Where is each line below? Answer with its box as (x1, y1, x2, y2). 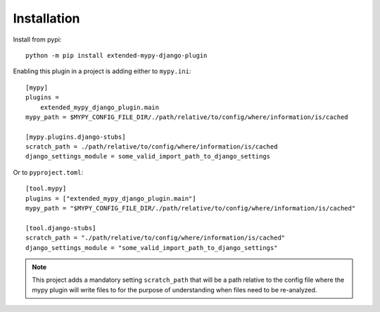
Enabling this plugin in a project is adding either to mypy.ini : (13, 67, 191, 75)
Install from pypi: (13, 35, 62, 44)
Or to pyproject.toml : (13, 168, 84, 176)
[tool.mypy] (25, 185, 67, 193)
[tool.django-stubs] (25, 224, 96, 232)
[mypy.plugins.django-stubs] (25, 132, 126, 141)
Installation (13, 11, 80, 26)
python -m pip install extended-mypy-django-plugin (25, 51, 208, 59)
